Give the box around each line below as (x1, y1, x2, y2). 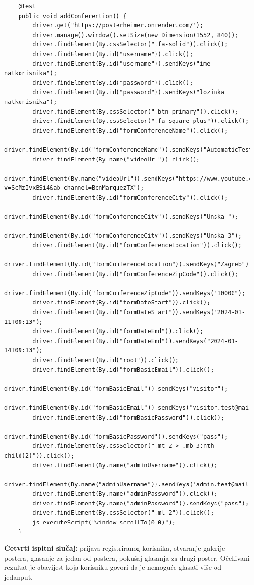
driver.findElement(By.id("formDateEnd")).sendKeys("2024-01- (32, 337, 238, 344)
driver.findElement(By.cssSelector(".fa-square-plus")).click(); (32, 118, 249, 125)
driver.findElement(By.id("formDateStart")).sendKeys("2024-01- (32, 309, 245, 316)
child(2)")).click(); (4, 452, 75, 459)
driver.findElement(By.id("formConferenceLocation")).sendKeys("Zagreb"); (4, 261, 253, 268)
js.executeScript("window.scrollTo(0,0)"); (32, 519, 176, 526)
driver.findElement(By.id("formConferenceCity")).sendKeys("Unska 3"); (4, 232, 242, 240)
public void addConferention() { (18, 12, 127, 20)
